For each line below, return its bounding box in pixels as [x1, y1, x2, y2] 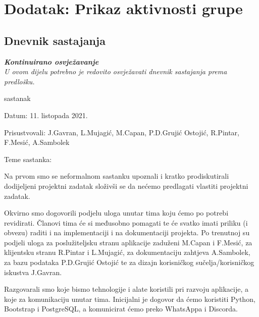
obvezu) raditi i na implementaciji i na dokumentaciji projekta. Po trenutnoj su [4, 227, 250, 238]
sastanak [4, 93, 31, 103]
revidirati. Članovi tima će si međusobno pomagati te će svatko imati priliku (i [4, 217, 248, 228]
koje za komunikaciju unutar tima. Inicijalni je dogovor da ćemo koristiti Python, [4, 293, 255, 304]
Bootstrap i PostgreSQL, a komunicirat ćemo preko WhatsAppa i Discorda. [4, 303, 238, 314]
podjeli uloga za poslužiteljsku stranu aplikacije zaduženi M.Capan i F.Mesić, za [4, 237, 252, 247]
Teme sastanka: [4, 153, 52, 164]
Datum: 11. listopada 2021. [4, 110, 88, 120]
